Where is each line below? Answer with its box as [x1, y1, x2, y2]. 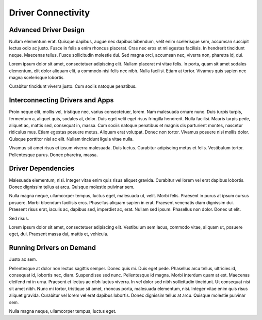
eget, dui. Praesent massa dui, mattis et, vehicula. [9, 231, 109, 237]
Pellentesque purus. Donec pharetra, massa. [9, 152, 98, 158]
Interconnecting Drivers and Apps [9, 96, 114, 104]
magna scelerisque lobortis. [9, 75, 65, 80]
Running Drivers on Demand [9, 244, 96, 252]
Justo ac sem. [9, 256, 37, 262]
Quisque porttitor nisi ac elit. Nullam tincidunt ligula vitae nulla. [9, 136, 134, 142]
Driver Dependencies [9, 164, 75, 173]
